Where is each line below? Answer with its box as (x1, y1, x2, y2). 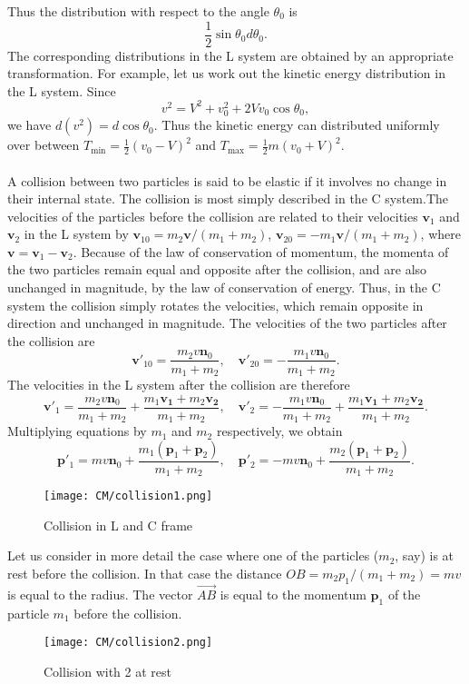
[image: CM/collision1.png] (44, 490, 213, 503)
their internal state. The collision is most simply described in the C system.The (7, 189, 449, 208)
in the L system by (24, 224, 129, 243)
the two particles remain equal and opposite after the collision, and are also (7, 260, 427, 279)
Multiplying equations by (7, 421, 147, 441)
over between (7, 135, 80, 154)
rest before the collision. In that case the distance (7, 564, 282, 582)
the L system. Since (7, 81, 116, 100)
